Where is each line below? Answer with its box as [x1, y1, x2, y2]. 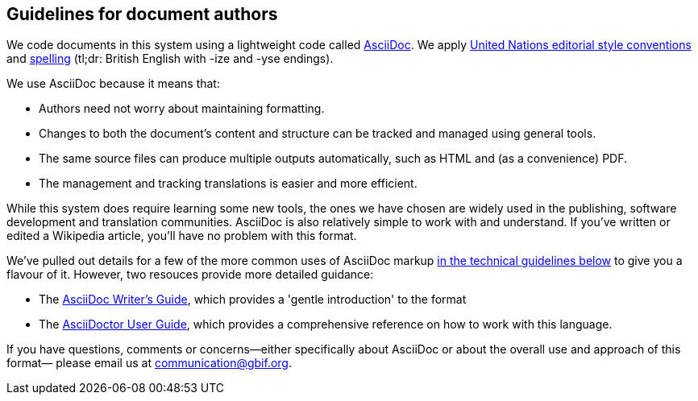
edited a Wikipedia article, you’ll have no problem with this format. [6, 229, 357, 243]
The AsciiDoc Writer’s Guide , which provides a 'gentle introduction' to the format [39, 292, 467, 307]
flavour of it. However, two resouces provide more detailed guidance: [6, 267, 374, 282]
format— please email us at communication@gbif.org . [6, 356, 292, 370]
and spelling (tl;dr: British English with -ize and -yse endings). [6, 52, 334, 66]
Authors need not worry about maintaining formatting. [39, 101, 325, 116]
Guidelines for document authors [6, 4, 278, 24]
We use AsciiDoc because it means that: [6, 76, 220, 91]
